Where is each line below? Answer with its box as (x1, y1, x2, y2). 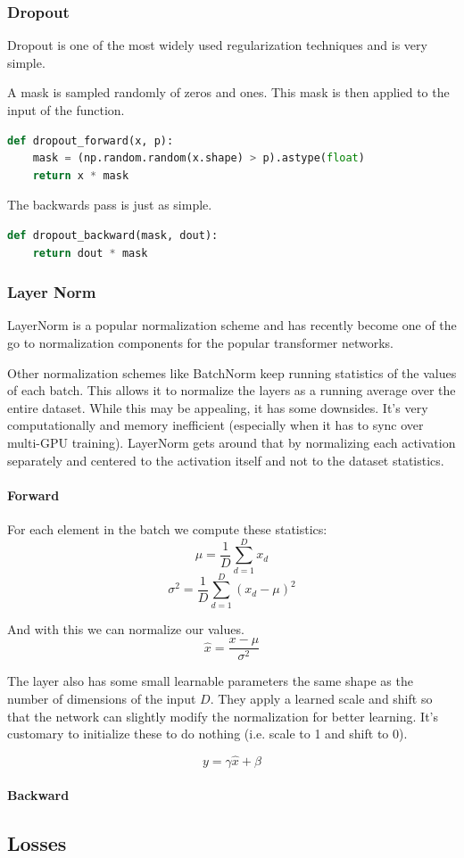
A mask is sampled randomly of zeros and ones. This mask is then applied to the (7, 83, 450, 102)
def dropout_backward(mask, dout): (7, 228, 219, 242)
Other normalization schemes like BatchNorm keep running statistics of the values (7, 363, 457, 382)
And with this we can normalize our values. (7, 619, 244, 638)
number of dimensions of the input (7, 689, 196, 708)
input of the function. (7, 101, 125, 119)
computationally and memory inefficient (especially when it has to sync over (7, 416, 424, 434)
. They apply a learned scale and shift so (210, 689, 433, 708)
